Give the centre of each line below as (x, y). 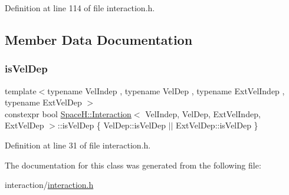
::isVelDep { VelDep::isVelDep (111, 125)
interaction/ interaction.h (49, 185)
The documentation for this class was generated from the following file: (133, 165)
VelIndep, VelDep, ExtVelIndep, (203, 113)
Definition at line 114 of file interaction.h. (80, 8)
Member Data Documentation (99, 39)
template (21, 90)
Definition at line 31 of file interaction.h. (78, 145)
